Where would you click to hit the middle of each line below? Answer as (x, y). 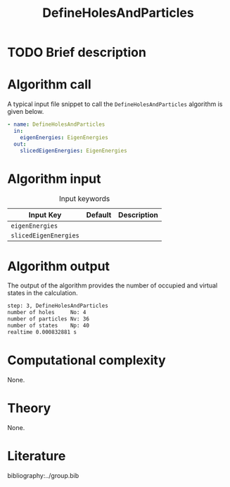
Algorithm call (49, 85)
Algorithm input (54, 179)
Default (99, 215)
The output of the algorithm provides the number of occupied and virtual (113, 285)
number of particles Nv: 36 (49, 319)
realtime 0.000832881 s (42, 332)
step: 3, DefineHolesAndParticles (58, 306)
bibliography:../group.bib (43, 475)
